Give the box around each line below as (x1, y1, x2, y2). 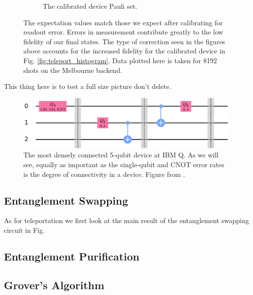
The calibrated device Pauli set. (43, 1, 137, 11)
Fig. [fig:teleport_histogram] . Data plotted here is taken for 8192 (23, 55, 217, 65)
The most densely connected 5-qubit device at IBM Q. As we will (23, 150, 218, 160)
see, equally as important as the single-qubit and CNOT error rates (23, 159, 224, 170)
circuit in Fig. (4, 225, 45, 235)
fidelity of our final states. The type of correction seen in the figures (23, 36, 225, 46)
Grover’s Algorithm (4, 277, 105, 292)
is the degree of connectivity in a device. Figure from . (23, 169, 185, 179)
